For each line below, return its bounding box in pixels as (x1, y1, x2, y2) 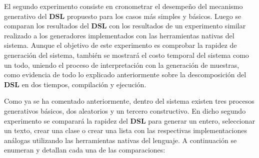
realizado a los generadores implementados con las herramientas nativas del (4, 30, 234, 40)
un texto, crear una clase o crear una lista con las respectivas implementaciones (4, 125, 247, 136)
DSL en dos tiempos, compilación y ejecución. (4, 79, 146, 89)
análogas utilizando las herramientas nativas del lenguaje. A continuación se (4, 135, 237, 145)
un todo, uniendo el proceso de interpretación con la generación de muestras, (4, 59, 239, 70)
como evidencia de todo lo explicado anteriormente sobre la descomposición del (4, 69, 246, 80)
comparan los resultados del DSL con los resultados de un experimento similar (4, 20, 246, 31)
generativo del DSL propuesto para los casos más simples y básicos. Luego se (4, 10, 241, 21)
